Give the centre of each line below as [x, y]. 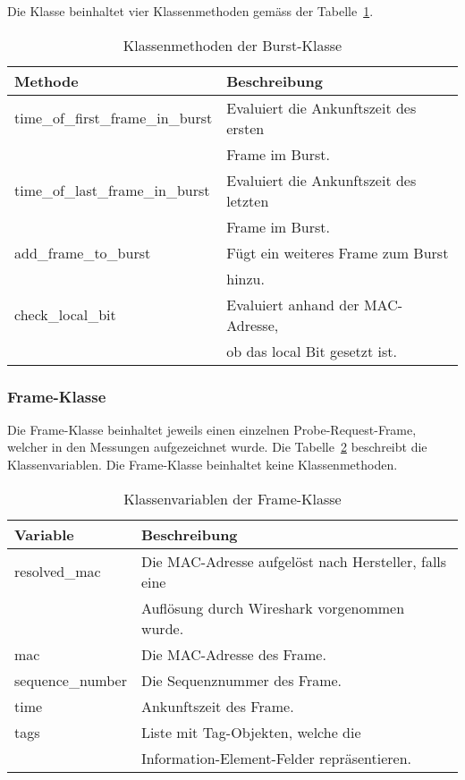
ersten [245, 128]
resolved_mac [58, 572]
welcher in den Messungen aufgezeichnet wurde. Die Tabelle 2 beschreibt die [217, 447]
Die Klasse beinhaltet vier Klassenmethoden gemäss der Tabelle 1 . [190, 11]
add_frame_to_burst [83, 252]
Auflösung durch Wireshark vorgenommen [273, 607]
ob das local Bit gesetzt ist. [312, 351]
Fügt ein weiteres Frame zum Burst [338, 252]
